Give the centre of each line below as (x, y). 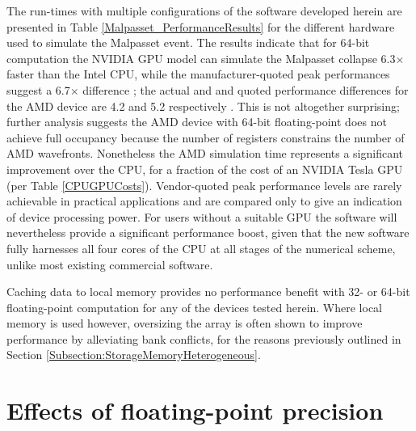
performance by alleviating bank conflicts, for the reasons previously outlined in (204, 338)
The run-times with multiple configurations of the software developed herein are (204, 11)
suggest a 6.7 (38, 89)
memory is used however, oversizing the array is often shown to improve (185, 323)
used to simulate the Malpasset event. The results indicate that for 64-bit (188, 42)
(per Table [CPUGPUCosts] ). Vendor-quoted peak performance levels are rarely (204, 185)
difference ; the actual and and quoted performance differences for (246, 89)
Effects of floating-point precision (195, 410)
